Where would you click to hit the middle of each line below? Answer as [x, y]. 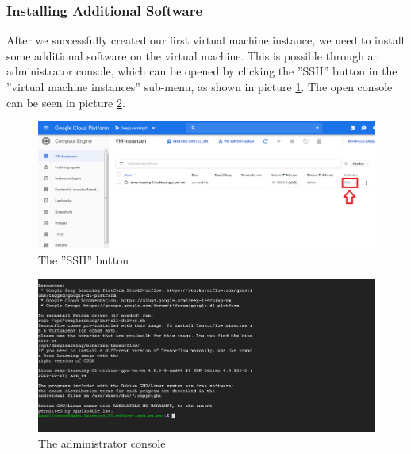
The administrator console [102, 442]
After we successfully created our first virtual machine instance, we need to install [205, 40]
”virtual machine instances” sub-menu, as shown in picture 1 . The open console [200, 87]
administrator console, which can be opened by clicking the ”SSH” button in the [202, 71]
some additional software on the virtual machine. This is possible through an [193, 55]
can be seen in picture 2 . [66, 102]
